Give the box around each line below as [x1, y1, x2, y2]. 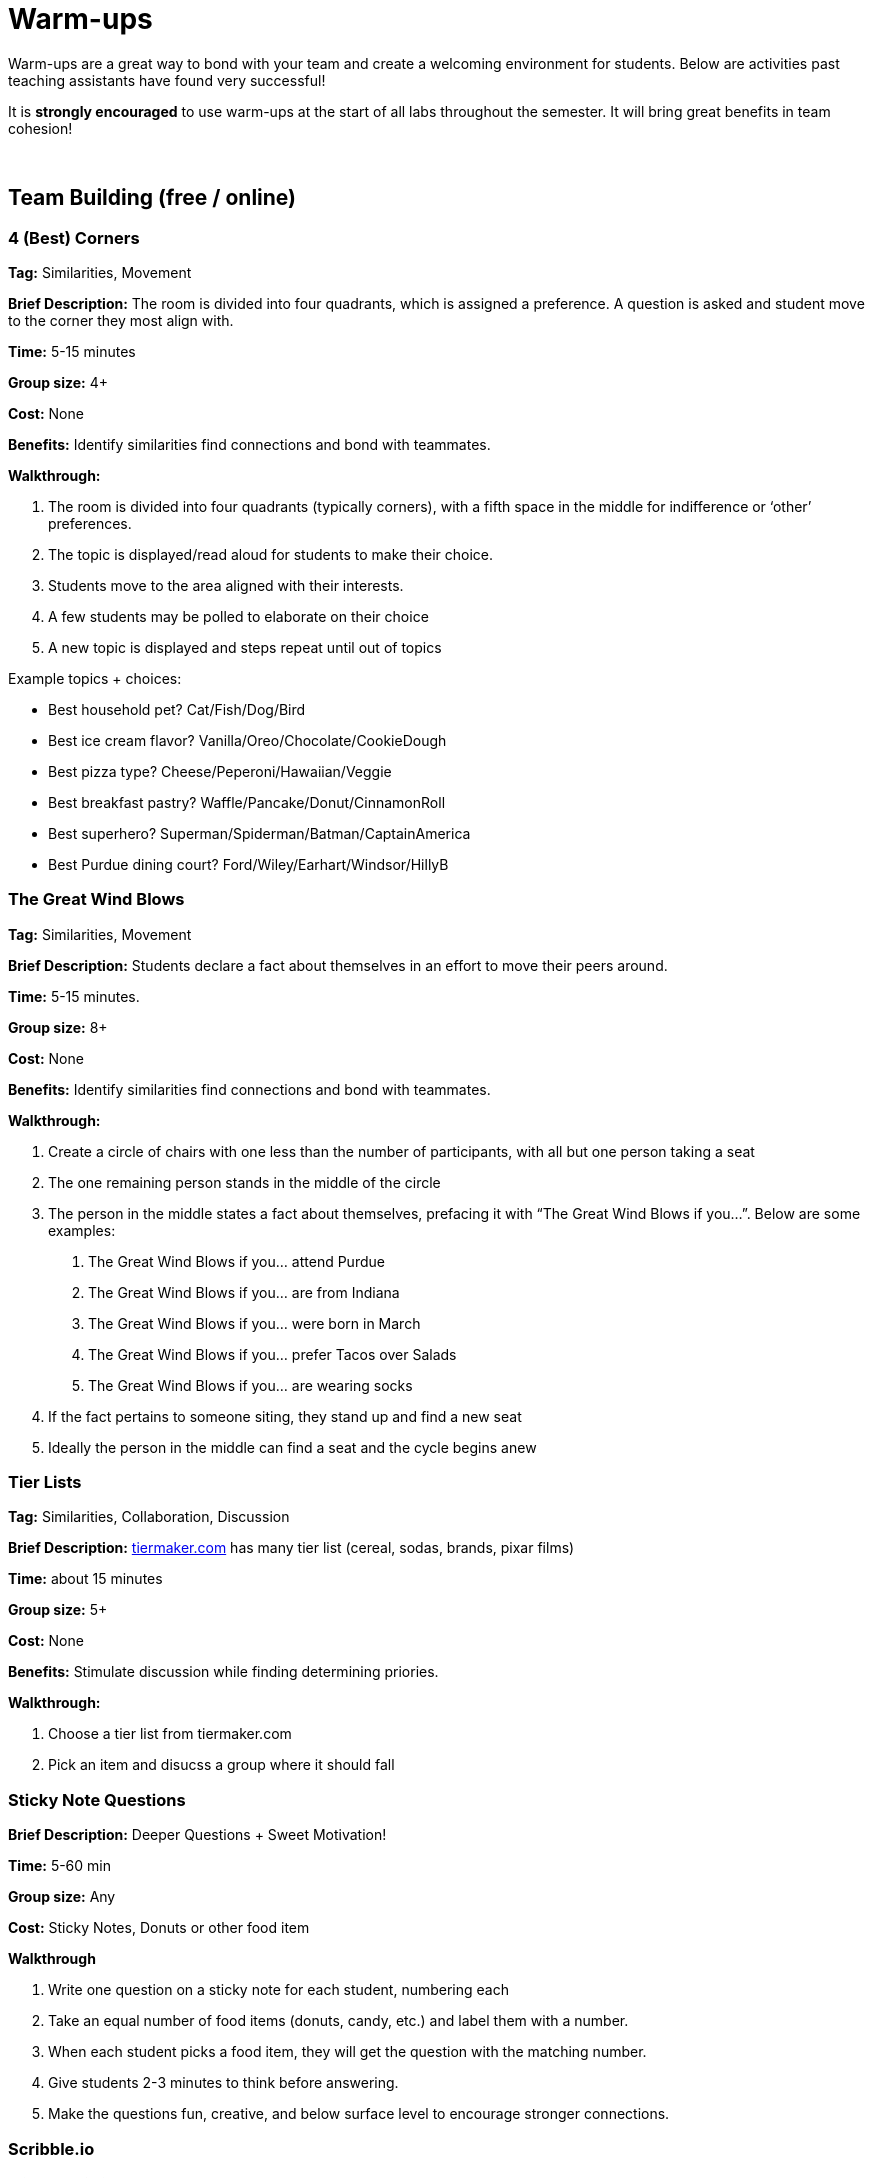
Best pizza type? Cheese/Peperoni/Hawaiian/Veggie [48, 762, 392, 780]
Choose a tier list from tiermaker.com [48, 1725, 292, 1743]
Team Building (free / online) [8, 185, 297, 211]
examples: [48, 1221, 116, 1239]
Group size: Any [8, 1888, 116, 1906]
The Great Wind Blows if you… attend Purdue [88, 1252, 385, 1270]
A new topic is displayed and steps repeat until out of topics [48, 638, 442, 656]
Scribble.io [8, 2138, 95, 2159]
